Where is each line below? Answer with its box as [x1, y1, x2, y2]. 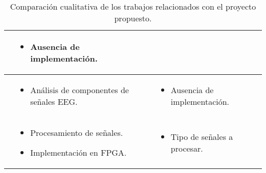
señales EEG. [30, 96, 78, 107]
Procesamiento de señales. [30, 127, 123, 138]
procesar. [170, 142, 203, 154]
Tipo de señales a [170, 131, 233, 142]
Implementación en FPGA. [30, 147, 127, 158]
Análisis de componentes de [30, 84, 129, 96]
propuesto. [114, 12, 152, 24]
